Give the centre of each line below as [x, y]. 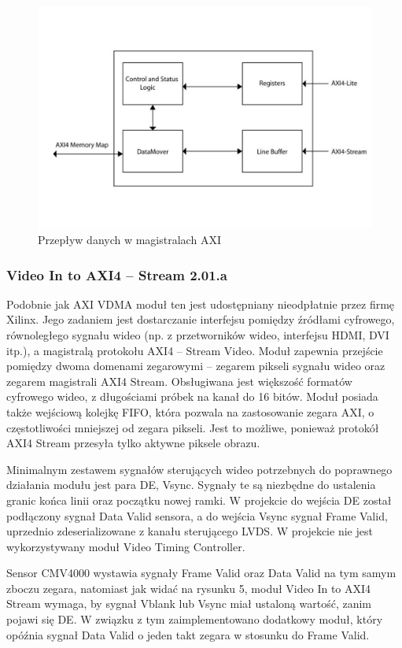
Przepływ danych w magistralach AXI [129, 239]
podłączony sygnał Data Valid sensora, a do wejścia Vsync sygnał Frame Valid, [197, 515]
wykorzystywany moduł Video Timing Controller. [126, 546]
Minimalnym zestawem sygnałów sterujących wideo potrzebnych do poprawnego [199, 469]
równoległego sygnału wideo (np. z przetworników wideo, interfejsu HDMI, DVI [198, 334]
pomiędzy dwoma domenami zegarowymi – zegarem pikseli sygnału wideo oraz [196, 366]
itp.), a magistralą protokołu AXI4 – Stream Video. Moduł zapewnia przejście [195, 350]
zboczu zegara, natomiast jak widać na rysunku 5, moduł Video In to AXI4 [189, 588]
